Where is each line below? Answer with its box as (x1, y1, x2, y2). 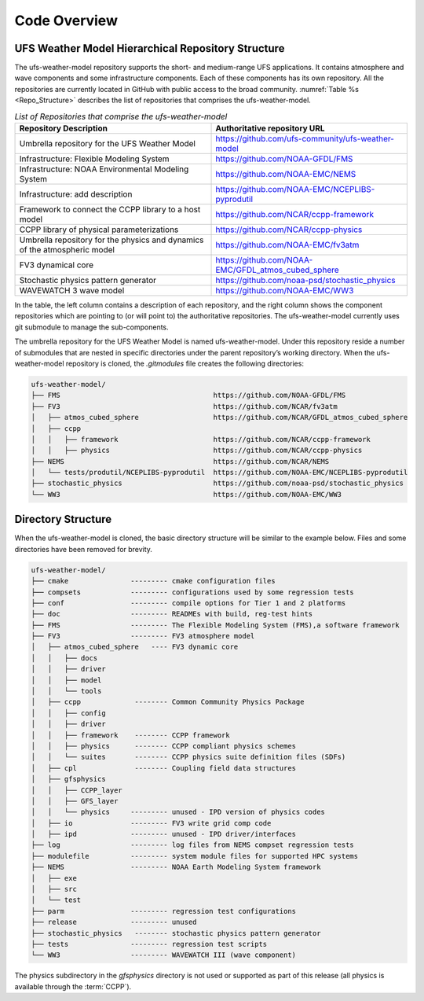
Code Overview (14, 12, 118, 29)
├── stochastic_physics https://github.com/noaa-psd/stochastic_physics (31, 479, 404, 488)
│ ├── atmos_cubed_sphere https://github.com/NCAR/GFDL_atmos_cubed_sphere (31, 413, 408, 422)
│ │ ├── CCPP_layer (31, 786, 123, 794)
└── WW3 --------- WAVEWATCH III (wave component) (31, 951, 297, 959)
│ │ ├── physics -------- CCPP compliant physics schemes (31, 742, 297, 750)
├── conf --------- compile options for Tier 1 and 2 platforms (31, 598, 346, 607)
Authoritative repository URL (215, 123, 325, 134)
